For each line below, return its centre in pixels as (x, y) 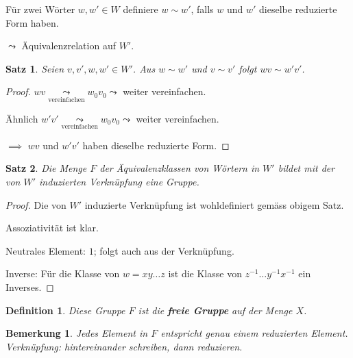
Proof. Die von (36, 204)
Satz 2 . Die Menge (46, 168)
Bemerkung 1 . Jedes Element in (77, 333)
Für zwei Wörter (40, 9)
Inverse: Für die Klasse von (63, 273)
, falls (202, 9)
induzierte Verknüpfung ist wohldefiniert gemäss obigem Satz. (214, 204)
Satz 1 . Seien (35, 68)
